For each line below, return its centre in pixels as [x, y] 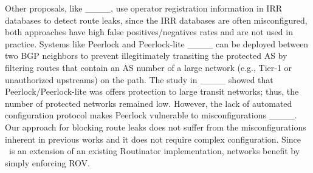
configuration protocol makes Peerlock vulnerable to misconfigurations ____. [151, 115]
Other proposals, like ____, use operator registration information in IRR [144, 8]
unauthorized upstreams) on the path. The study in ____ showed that [139, 79]
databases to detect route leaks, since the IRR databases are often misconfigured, [156, 20]
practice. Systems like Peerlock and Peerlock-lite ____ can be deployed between [157, 43]
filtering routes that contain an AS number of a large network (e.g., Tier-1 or [149, 67]
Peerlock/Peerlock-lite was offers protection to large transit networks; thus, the [152, 91]
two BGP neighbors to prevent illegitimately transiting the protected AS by [146, 56]
